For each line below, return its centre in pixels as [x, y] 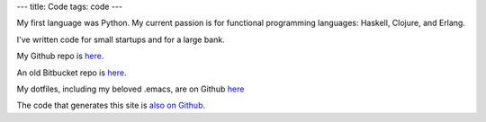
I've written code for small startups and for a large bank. [121, 39]
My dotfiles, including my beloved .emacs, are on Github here [130, 89]
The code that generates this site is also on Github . [111, 105]
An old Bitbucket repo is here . [72, 73]
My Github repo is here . [60, 56]
